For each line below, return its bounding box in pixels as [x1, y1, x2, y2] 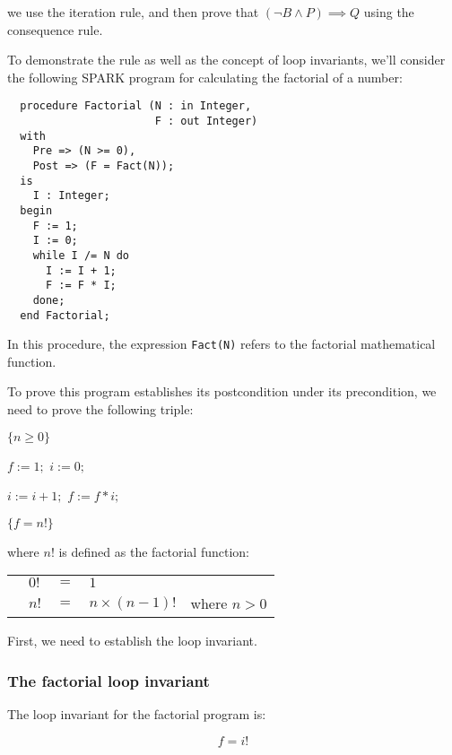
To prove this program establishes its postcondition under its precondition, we [7, 382, 437, 401]
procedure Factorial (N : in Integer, [20, 100, 252, 113]
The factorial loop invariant [7, 669, 210, 691]
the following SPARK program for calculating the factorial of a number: [7, 67, 403, 86]
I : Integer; [32, 189, 110, 203]
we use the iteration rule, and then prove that [7, 3, 259, 21]
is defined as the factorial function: [58, 542, 250, 560]
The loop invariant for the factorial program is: [7, 705, 266, 724]
